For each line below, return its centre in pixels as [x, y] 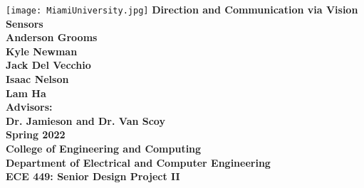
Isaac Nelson [37, 79]
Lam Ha [26, 93]
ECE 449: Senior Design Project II [93, 176]
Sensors [25, 23]
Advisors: [29, 107]
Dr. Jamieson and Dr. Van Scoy [85, 120]
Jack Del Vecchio [48, 65]
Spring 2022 [36, 134]
